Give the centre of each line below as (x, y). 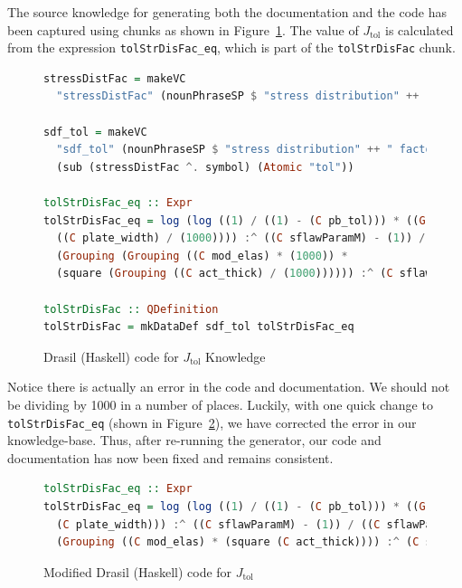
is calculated (420, 29)
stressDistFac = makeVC (115, 78)
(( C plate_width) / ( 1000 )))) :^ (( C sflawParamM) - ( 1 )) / (241, 238)
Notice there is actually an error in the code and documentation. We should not (229, 387)
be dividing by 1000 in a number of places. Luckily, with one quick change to (220, 404)
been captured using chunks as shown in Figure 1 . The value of (183, 29)
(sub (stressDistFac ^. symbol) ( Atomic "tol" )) (205, 167)
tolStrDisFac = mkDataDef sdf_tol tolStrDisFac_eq (199, 327)
